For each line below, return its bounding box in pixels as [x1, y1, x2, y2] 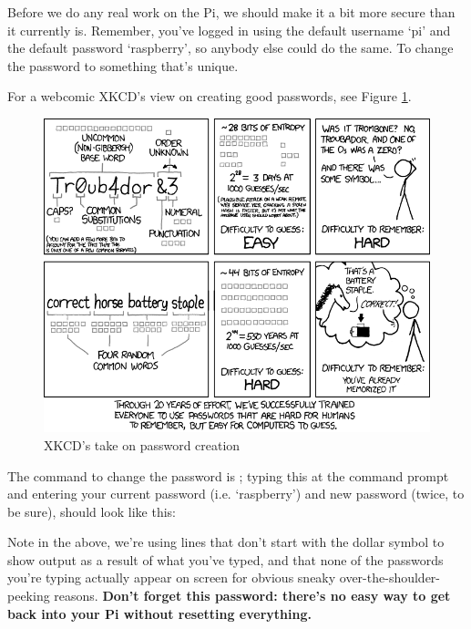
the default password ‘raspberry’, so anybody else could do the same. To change [7, 38, 454, 57]
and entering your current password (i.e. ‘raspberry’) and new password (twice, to [7, 484, 465, 503]
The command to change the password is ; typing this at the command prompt [7, 466, 449, 485]
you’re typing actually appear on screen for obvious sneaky [7, 568, 336, 587]
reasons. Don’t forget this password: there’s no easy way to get [54, 586, 451, 605]
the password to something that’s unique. [7, 56, 239, 75]
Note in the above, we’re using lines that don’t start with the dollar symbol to [7, 532, 445, 552]
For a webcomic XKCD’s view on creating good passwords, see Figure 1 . [7, 87, 412, 106]
